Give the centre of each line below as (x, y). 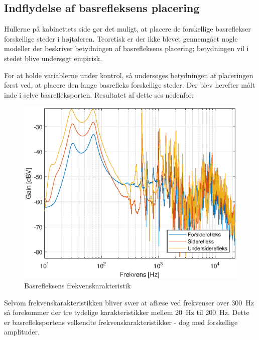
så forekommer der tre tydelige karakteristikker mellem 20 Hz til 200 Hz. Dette (127, 312)
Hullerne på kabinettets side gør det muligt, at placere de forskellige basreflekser (127, 29)
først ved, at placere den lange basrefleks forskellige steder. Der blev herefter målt (130, 85)
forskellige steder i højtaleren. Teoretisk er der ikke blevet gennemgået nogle (121, 38)
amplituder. (22, 332)
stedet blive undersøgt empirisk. (53, 58)
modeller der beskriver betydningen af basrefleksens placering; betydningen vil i (126, 48)
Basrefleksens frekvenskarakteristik (78, 285)
